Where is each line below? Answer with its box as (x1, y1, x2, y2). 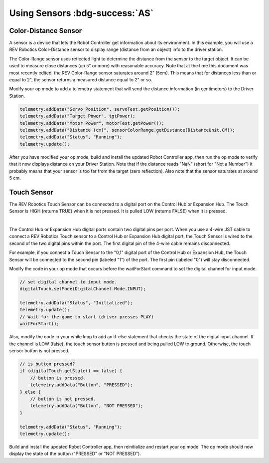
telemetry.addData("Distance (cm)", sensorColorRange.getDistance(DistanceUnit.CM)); (19, 127, 235, 133)
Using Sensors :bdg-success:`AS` (9, 7, 154, 18)
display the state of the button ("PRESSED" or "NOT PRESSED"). (9, 451, 141, 457)
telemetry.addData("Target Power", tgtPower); (19, 113, 135, 119)
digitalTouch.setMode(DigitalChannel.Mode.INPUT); (19, 286, 146, 292)
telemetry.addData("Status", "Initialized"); (19, 300, 133, 306)
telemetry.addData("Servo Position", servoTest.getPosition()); (19, 106, 180, 112)
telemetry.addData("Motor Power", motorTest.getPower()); (19, 120, 164, 126)
